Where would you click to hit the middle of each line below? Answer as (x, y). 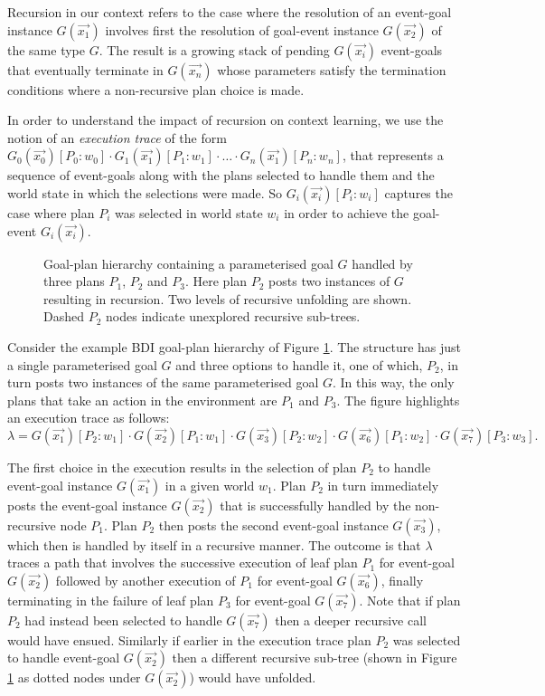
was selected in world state (189, 212)
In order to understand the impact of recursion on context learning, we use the (226, 120)
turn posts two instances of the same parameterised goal (163, 382)
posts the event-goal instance (87, 505)
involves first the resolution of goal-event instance (242, 29)
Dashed (64, 316)
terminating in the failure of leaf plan (111, 600)
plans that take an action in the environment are (142, 400)
